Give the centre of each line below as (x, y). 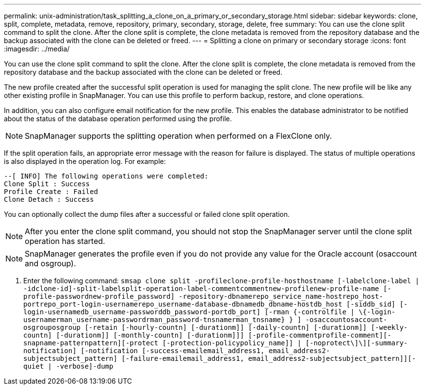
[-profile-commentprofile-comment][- (320, 335)
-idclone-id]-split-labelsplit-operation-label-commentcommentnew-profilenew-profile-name (201, 289)
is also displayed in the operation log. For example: (85, 161)
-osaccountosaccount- (346, 320)
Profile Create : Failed (51, 192)
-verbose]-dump (85, 366)
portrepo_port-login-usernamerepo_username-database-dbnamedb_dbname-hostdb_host (183, 304)
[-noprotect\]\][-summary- (357, 343)
